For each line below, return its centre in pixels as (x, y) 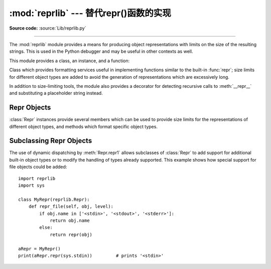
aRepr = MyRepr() (39, 249)
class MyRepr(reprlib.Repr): (54, 199)
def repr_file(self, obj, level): (71, 207)
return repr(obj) (71, 234)
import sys (32, 185)
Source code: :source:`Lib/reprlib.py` (48, 28)
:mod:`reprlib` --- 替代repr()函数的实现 (90, 13)
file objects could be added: (38, 167)
